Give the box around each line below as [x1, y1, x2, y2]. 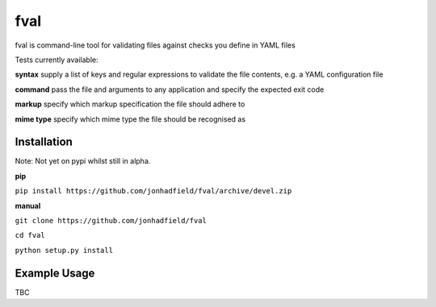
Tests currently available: [15, 55, 99, 64]
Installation [15, 135, 73, 149]
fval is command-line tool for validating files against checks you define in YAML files [15, 40, 296, 50]
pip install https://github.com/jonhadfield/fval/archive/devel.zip [15, 186, 292, 196]
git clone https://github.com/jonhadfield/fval [15, 216, 208, 225]
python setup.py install [15, 246, 113, 255]
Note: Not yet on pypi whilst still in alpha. [15, 156, 151, 166]
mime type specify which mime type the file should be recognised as [15, 114, 246, 124]
